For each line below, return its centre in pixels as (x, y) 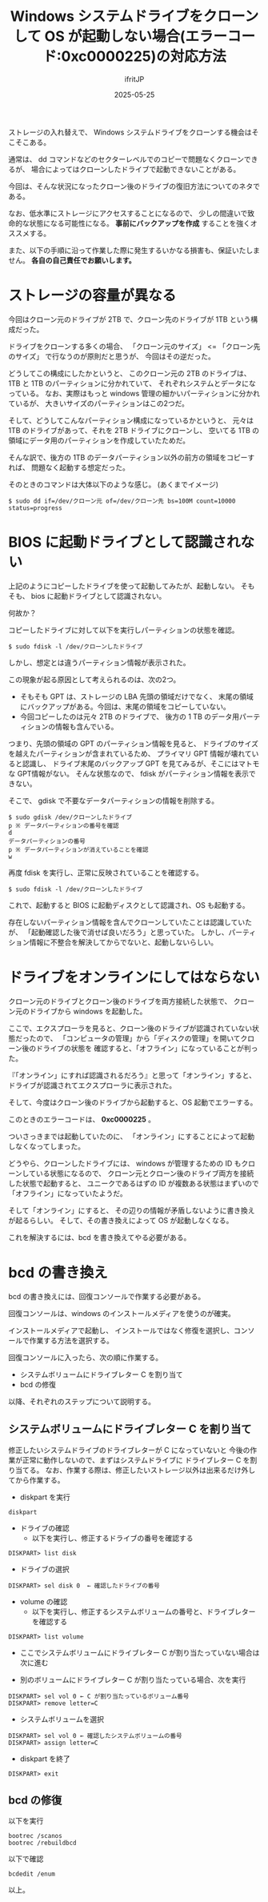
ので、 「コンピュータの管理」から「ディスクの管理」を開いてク (142, 1038)
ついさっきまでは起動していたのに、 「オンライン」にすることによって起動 (132, 1136)
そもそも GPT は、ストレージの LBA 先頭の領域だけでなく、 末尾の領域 (137, 696)
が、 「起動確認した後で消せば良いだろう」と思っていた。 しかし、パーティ (132, 932)
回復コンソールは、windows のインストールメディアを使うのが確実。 (122, 1313)
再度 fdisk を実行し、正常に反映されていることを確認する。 (106, 873)
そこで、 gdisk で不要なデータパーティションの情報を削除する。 (114, 801)
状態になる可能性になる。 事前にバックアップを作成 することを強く (140, 223)
